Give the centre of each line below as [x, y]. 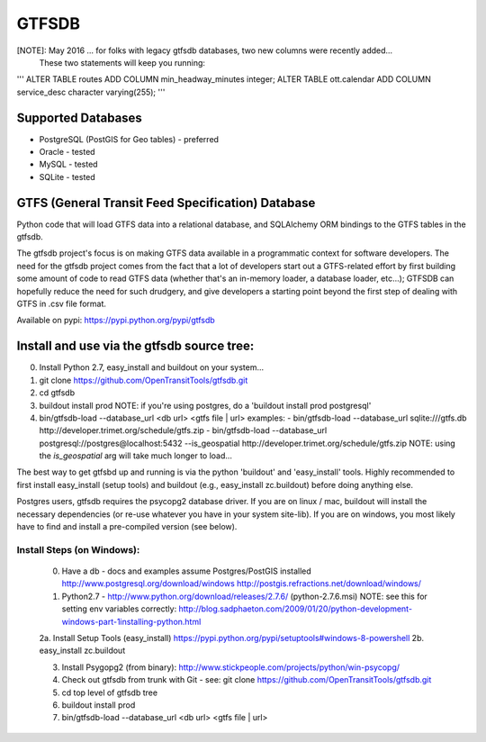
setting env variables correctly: [119, 609]
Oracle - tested [67, 152]
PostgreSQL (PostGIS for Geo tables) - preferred [129, 139]
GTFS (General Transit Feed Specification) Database [166, 203]
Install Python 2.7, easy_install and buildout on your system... [152, 367]
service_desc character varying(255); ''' [91, 92]
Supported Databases [80, 118]
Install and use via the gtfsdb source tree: [135, 346]
